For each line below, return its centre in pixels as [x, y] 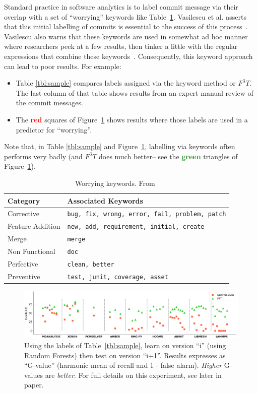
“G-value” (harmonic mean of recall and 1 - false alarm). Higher [123, 365]
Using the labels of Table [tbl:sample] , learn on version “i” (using [125, 345]
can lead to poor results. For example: [63, 66]
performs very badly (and [43, 156]
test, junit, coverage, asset [118, 277]
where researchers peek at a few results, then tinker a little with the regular [121, 46]
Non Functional [31, 251]
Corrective [24, 213]
